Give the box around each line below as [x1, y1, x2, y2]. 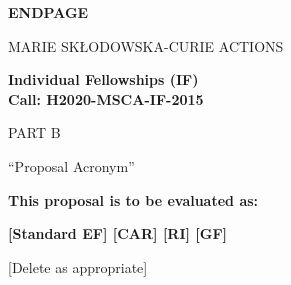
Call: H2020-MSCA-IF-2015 [8, 88, 204, 109]
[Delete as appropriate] [8, 256, 148, 277]
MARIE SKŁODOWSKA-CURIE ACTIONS [8, 35, 284, 56]
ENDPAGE [8, 2, 89, 22]
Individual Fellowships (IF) [8, 69, 199, 90]
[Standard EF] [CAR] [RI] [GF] [8, 223, 228, 244]
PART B [8, 122, 61, 143]
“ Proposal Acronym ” [8, 155, 135, 176]
